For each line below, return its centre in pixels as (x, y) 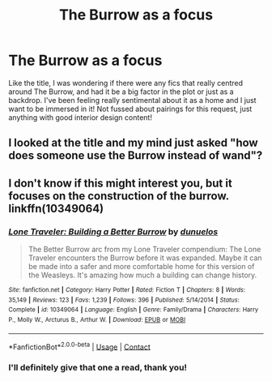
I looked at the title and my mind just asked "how (133, 143)
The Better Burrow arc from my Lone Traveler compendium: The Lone (144, 250)
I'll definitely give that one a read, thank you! (98, 368)
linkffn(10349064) (56, 208)
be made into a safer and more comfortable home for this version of (141, 267)
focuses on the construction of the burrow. (119, 196)
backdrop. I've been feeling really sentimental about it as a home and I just (132, 100)
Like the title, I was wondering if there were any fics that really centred (126, 83)
